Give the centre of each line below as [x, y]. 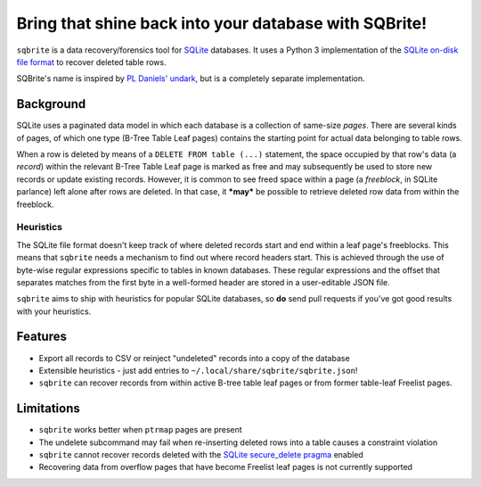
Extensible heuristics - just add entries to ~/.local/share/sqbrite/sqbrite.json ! [198, 370]
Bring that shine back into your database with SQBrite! [222, 23]
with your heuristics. [54, 311]
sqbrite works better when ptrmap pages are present [140, 430]
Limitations [48, 409]
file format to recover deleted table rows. [91, 62]
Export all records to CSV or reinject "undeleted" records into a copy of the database [195, 358]
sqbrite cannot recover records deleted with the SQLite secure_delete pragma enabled [201, 455]
